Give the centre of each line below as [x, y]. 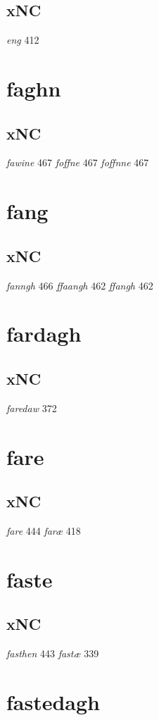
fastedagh [53, 701]
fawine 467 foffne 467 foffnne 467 [78, 162]
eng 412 [23, 40]
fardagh [44, 334]
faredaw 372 [32, 408]
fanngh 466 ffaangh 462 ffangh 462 [80, 285]
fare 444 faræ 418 [44, 530]
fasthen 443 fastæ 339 [53, 653]
